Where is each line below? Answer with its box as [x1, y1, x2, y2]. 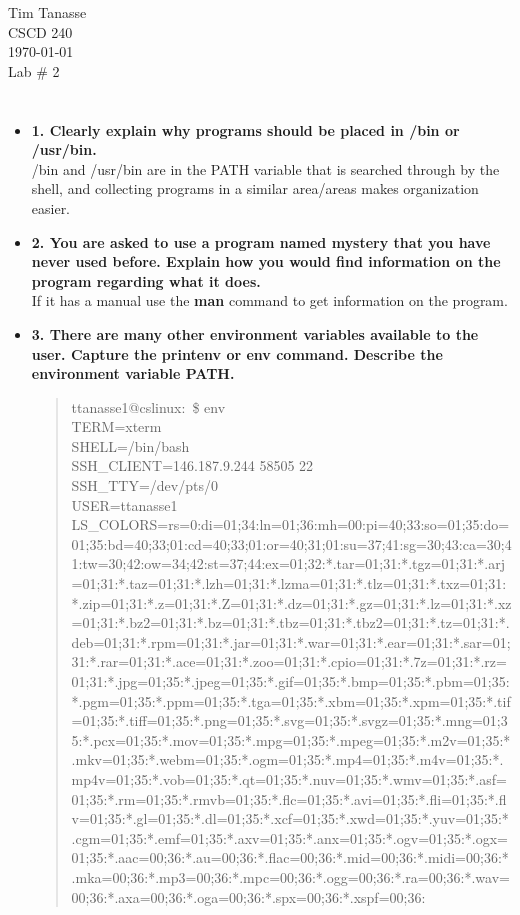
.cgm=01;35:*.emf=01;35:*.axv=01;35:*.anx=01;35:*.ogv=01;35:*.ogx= [71, 827, 508, 848]
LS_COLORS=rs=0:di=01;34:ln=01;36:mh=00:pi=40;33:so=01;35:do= [71, 514, 510, 535]
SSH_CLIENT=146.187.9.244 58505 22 [71, 455, 314, 476]
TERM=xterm [71, 416, 162, 437]
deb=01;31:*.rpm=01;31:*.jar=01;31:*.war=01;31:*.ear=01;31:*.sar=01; [71, 631, 511, 652]
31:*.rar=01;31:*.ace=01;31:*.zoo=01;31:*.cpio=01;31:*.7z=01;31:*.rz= [71, 651, 507, 672]
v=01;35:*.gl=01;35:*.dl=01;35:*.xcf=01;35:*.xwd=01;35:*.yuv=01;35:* [71, 808, 509, 829]
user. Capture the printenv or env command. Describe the [31, 343, 443, 364]
